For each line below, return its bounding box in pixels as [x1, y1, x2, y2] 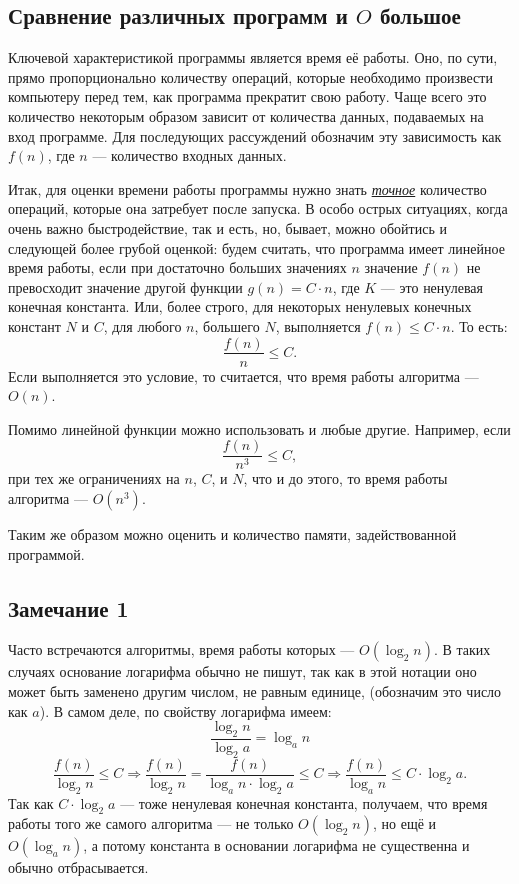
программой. [8, 543, 85, 564]
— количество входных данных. [92, 145, 287, 166]
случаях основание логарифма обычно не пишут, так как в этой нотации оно [8, 661, 477, 682]
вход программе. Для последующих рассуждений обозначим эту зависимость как [8, 125, 502, 146]
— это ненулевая [380, 276, 483, 297]
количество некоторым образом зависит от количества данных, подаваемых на [8, 105, 484, 126]
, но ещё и [372, 813, 437, 834]
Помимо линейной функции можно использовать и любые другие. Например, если [8, 418, 511, 439]
